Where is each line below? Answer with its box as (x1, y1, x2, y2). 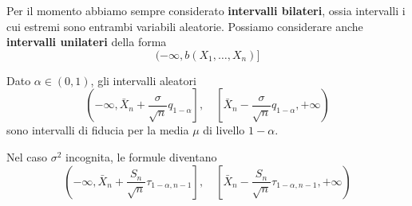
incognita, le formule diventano (65, 148, 217, 165)
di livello (203, 122, 245, 138)
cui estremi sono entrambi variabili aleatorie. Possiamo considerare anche (6, 17, 363, 34)
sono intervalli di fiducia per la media (6, 122, 189, 138)
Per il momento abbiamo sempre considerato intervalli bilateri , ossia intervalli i (6, 2, 406, 18)
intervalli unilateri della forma (6, 33, 167, 50)
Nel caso (6, 148, 48, 165)
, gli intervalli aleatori (90, 72, 196, 88)
